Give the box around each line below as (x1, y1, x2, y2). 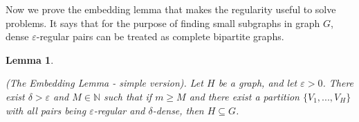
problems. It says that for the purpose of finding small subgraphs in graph (6, 15, 320, 30)
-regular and (93, 103, 145, 117)
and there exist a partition (189, 89, 300, 103)
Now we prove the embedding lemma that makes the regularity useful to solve (6, 2, 336, 16)
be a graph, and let (218, 76, 297, 90)
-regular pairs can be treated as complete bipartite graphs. (36, 29, 284, 44)
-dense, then (152, 103, 204, 117)
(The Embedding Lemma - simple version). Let (6, 76, 203, 90)
